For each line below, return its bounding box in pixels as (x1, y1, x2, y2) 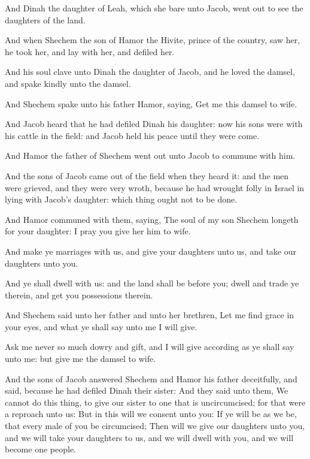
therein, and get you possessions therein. (5, 288, 153, 301)
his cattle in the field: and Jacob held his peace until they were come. (5, 129, 260, 141)
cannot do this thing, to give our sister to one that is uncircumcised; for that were (5, 395, 306, 408)
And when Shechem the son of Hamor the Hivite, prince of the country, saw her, (5, 34, 300, 46)
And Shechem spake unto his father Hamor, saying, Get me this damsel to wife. (5, 97, 297, 110)
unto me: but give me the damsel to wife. (5, 352, 156, 365)
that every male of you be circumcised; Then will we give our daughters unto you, (5, 419, 305, 432)
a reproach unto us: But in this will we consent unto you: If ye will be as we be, (5, 407, 297, 420)
